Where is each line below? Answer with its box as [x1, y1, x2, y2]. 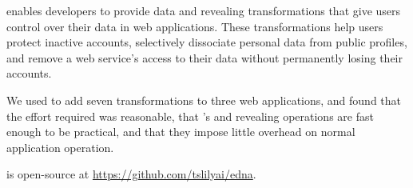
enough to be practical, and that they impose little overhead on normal [6, 123, 355, 140]
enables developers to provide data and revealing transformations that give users [6, 2, 401, 18]
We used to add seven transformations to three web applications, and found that [6, 91, 402, 108]
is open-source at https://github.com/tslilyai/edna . [6, 166, 256, 182]
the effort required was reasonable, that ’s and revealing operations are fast [6, 107, 374, 124]
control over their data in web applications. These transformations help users [6, 18, 383, 34]
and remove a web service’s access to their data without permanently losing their [6, 49, 403, 66]
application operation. [6, 138, 114, 155]
